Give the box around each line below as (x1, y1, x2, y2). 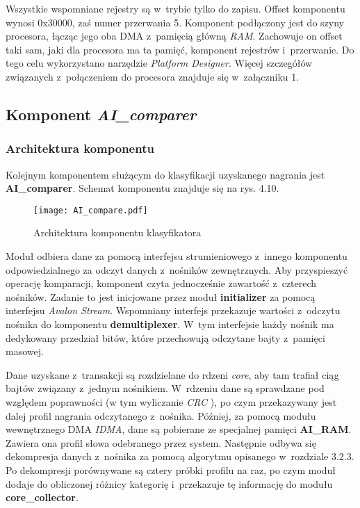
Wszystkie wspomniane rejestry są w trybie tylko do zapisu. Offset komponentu (6, 1, 345, 15)
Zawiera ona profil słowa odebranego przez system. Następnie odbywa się (6, 435, 316, 450)
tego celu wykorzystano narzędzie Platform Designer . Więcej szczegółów (6, 56, 313, 70)
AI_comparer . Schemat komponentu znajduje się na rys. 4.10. (6, 181, 279, 195)
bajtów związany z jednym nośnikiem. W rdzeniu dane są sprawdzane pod (6, 381, 325, 395)
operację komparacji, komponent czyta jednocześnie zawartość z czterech (6, 276, 317, 290)
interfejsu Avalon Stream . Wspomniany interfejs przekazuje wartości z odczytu (6, 303, 341, 318)
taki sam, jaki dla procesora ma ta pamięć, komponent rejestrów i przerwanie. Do (6, 42, 354, 56)
